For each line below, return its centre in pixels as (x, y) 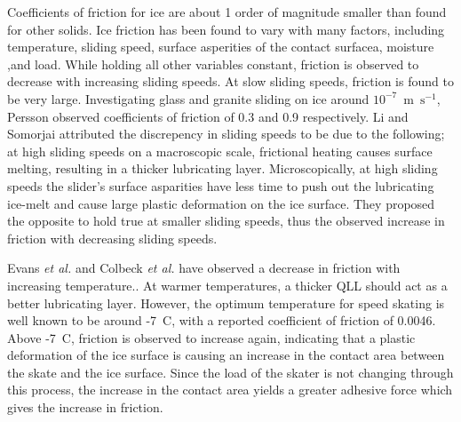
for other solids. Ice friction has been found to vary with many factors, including (226, 29)
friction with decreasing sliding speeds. (112, 238)
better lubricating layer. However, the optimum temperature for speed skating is (226, 303)
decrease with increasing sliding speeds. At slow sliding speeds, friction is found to (230, 81)
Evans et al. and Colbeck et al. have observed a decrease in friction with (204, 268)
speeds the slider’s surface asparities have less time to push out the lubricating (221, 185)
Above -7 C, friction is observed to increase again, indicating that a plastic (211, 337)
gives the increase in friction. (85, 407)
